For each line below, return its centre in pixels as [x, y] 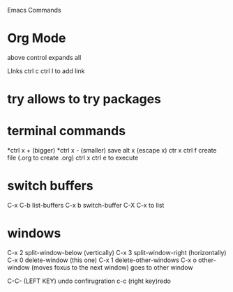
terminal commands [67, 131]
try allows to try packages [84, 99]
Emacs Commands [34, 10]
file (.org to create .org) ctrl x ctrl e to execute [73, 158]
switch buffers [50, 186]
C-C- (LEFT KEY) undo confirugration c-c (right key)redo [89, 281]
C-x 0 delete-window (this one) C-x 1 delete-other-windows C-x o [102, 260]
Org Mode [37, 38]
